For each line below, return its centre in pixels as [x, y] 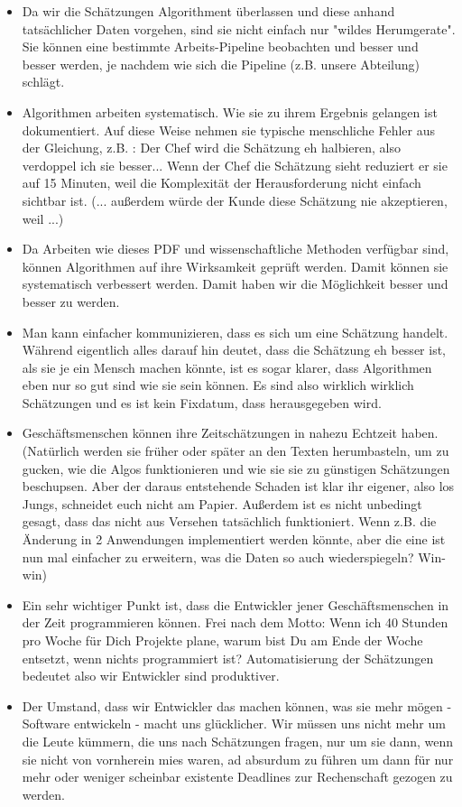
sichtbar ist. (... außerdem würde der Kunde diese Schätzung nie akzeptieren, [235, 200]
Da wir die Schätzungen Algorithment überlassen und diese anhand [208, 11]
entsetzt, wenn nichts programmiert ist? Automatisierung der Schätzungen [228, 658]
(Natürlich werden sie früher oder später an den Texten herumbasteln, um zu [236, 451]
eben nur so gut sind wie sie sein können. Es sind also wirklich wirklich [218, 385]
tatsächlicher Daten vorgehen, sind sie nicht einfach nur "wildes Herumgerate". [239, 28]
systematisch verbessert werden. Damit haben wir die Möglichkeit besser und [235, 284]
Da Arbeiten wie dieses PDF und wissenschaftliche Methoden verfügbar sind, [236, 249]
